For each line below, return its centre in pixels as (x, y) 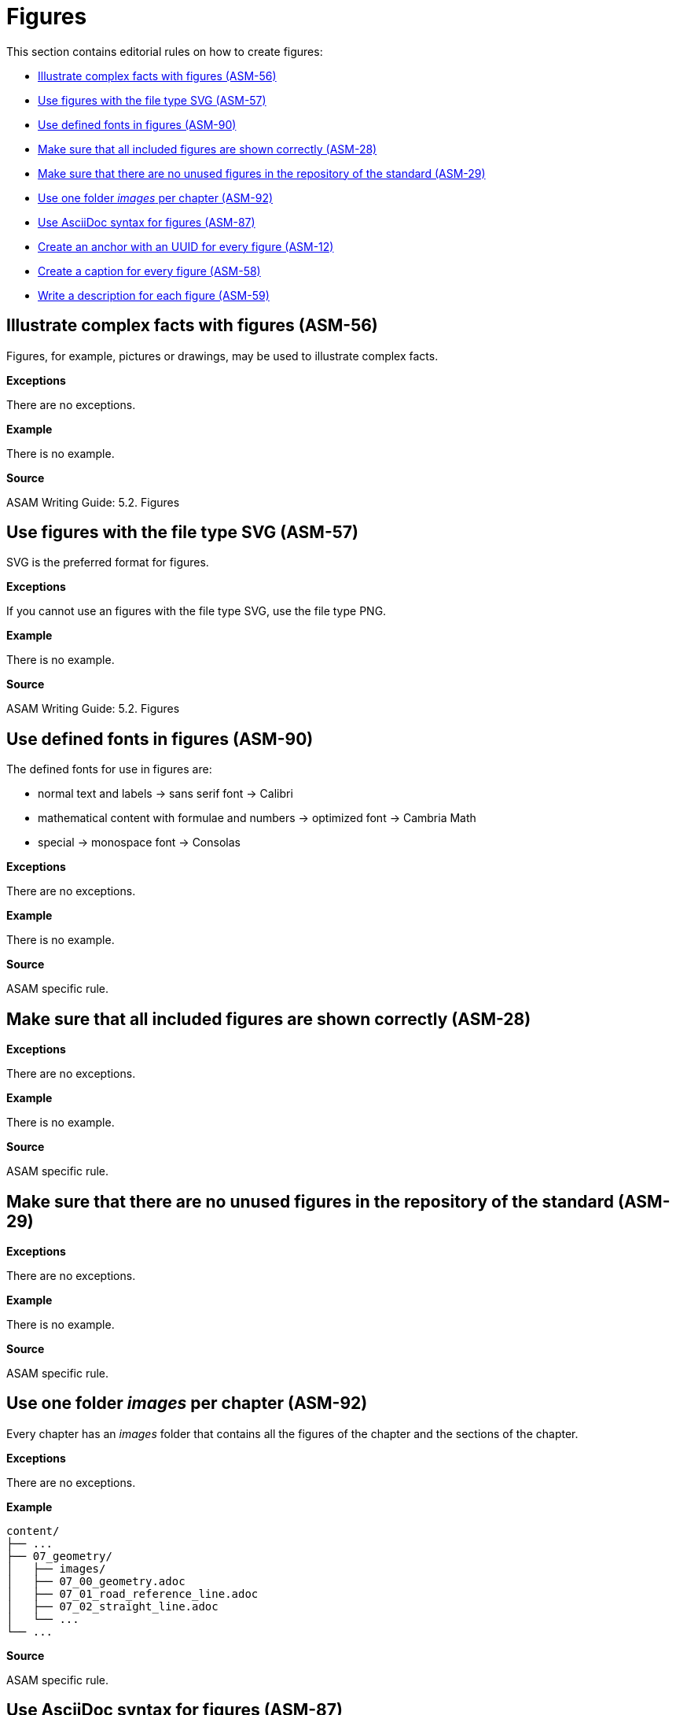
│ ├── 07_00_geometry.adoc (96, 1581)
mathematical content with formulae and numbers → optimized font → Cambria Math (257, 818)
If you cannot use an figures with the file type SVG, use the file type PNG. (197, 611)
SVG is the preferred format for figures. (108, 562)
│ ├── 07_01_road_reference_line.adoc (132, 1593)
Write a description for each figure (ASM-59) (154, 295)
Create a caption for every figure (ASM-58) (149, 271)
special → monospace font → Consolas (139, 843)
